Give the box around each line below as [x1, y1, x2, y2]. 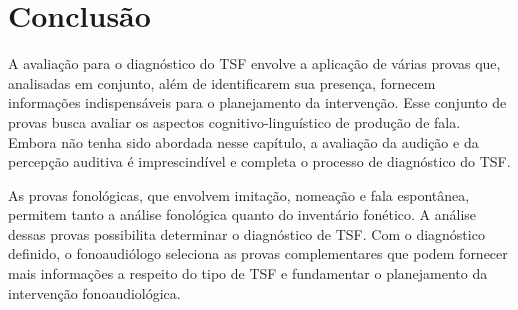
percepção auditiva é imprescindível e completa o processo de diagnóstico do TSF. [8, 151, 511, 172]
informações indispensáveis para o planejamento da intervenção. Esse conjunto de [8, 92, 507, 113]
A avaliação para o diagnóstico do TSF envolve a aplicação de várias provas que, [8, 53, 501, 74]
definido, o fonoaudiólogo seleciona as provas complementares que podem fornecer [8, 243, 508, 264]
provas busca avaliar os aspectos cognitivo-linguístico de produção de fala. [8, 111, 461, 132]
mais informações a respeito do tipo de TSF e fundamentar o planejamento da [8, 263, 488, 284]
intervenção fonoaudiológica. [8, 282, 181, 303]
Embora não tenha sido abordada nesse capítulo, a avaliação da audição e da [8, 131, 479, 152]
